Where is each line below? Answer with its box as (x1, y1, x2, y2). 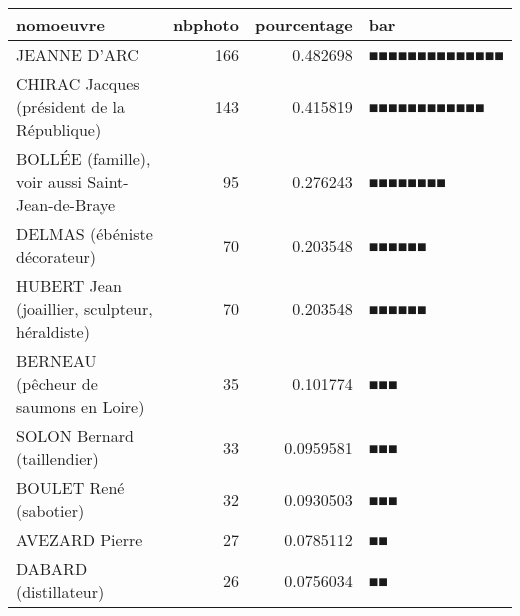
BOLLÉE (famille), (16, 147, 151, 170)
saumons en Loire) (16, 395, 145, 418)
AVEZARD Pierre (16, 528, 143, 551)
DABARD (16, 557, 88, 580)
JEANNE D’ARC (16, 43, 139, 66)
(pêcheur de (16, 372, 98, 395)
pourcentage (254, 13, 353, 36)
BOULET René (16, 476, 125, 499)
